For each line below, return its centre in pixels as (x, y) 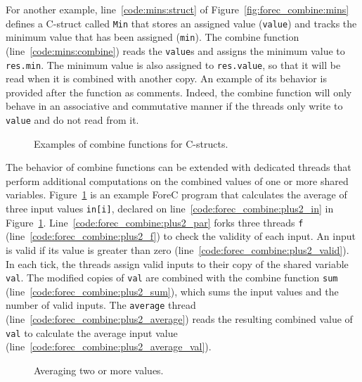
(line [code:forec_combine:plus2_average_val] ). (109, 346)
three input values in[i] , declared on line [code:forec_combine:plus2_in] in (170, 209)
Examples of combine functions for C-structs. (131, 143)
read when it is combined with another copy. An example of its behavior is (166, 78)
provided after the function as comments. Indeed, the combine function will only (179, 92)
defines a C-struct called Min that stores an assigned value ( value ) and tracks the (181, 23)
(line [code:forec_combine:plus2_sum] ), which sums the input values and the (172, 291)
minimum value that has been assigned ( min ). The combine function (153, 37)
